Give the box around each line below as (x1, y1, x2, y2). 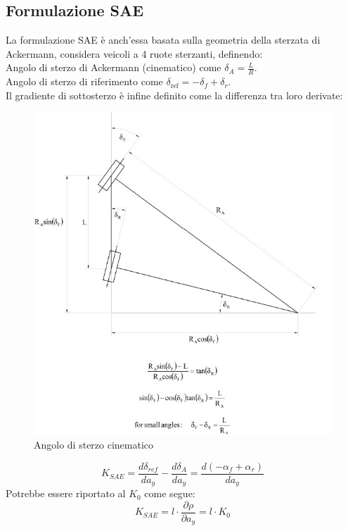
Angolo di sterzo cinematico (34, 437, 154, 452)
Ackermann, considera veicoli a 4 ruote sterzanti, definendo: (6, 46, 263, 61)
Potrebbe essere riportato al (6, 486, 126, 501)
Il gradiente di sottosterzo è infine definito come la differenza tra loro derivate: (6, 87, 343, 102)
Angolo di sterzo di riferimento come (6, 74, 163, 89)
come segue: (144, 486, 195, 501)
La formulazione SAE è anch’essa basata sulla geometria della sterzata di (6, 32, 321, 47)
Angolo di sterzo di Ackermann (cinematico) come (6, 60, 221, 75)
